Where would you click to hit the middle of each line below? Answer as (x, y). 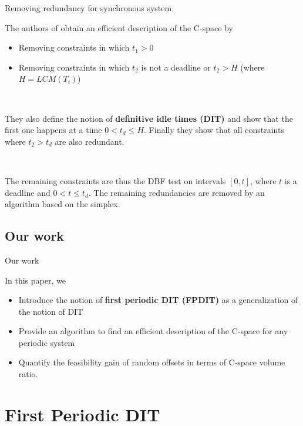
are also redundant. (90, 141)
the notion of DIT (51, 311)
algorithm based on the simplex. (63, 204)
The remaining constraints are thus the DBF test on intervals (115, 180)
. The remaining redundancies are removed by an (176, 192)
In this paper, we (35, 280)
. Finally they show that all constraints (214, 130)
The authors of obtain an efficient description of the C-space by (119, 27)
